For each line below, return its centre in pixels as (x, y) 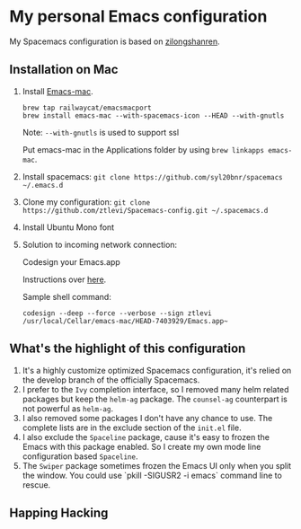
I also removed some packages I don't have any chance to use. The (147, 418)
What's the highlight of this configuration (128, 349)
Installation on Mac (64, 70)
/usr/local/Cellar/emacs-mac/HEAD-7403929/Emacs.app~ (125, 321)
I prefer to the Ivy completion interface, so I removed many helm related (155, 389)
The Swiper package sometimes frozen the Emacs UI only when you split (157, 465)
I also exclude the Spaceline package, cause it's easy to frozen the (146, 436)
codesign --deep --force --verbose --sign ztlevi (117, 313)
